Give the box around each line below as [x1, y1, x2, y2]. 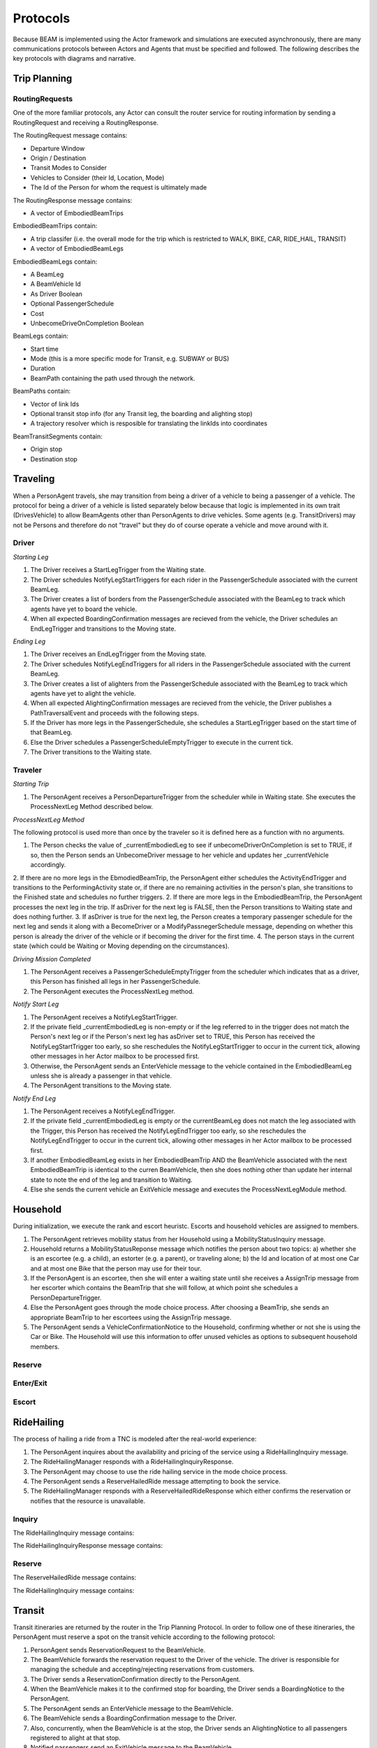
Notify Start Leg [13, 1000, 59, 1008]
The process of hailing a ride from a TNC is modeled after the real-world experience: [13, 1435, 257, 1443]
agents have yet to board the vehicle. [30, 605, 138, 613]
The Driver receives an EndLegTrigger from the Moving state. [30, 650, 207, 659]
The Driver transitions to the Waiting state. [30, 748, 152, 757]
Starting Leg [13, 552, 49, 561]
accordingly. [30, 861, 66, 869]
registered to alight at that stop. [30, 1734, 121, 1742]
